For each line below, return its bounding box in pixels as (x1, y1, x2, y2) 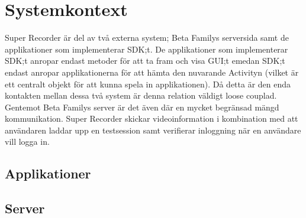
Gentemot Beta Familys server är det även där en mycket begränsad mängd (5, 100, 279, 113)
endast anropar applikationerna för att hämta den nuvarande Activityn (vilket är (5, 66, 299, 78)
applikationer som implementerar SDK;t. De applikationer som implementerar (5, 43, 288, 55)
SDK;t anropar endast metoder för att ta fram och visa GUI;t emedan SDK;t (5, 54, 285, 67)
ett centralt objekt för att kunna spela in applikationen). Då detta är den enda (5, 77, 291, 90)
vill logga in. (5, 135, 50, 148)
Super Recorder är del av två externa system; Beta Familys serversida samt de (5, 31, 289, 44)
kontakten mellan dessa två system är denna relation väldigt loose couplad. (5, 89, 277, 102)
